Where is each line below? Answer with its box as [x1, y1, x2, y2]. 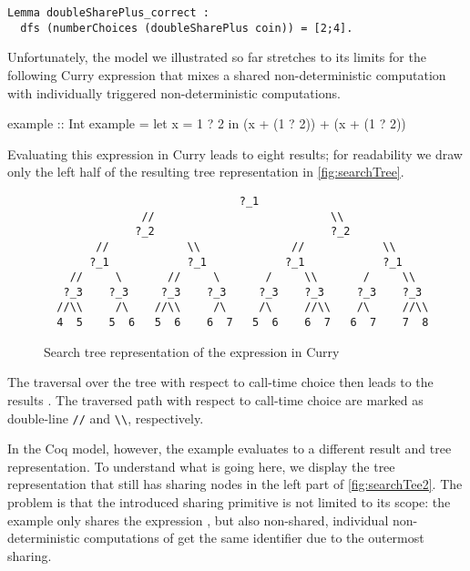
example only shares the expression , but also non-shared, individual [7, 510, 389, 529]
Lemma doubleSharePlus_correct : [7, 6, 209, 19]
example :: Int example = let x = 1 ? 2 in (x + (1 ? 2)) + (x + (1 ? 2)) [7, 114, 406, 133]
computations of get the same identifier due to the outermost [84, 528, 424, 547]
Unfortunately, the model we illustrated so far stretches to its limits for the [7, 47, 426, 66]
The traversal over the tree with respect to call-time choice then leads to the [7, 372, 434, 392]
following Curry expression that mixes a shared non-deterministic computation [7, 65, 446, 84]
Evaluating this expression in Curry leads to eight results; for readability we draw [7, 144, 463, 163]
